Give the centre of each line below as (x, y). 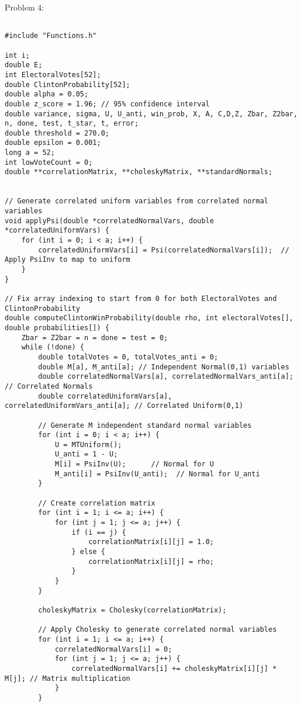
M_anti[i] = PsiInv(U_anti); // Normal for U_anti (157, 474)
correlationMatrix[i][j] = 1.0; (151, 542)
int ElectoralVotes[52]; (53, 75)
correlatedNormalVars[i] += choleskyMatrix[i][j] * (174, 668)
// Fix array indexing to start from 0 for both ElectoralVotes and (141, 298)
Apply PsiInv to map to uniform (68, 260)
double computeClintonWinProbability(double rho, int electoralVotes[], (149, 318)
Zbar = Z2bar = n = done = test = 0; (95, 338)
